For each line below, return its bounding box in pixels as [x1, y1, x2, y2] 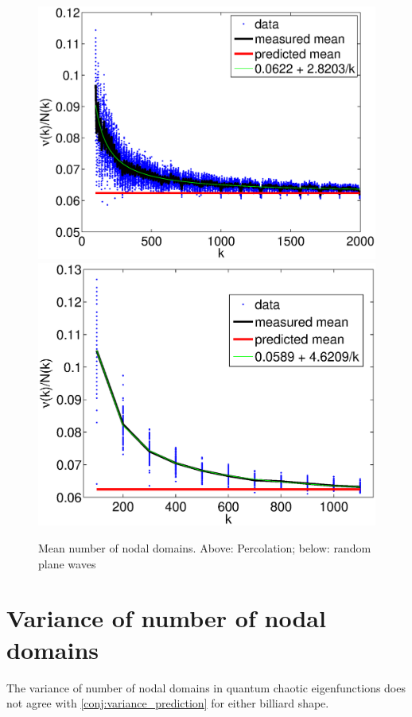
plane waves [38, 555, 96, 572]
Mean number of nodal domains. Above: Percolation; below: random [38, 540, 371, 556]
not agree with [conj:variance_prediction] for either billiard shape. [6, 695, 329, 711]
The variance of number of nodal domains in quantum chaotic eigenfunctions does [6, 679, 406, 696]
